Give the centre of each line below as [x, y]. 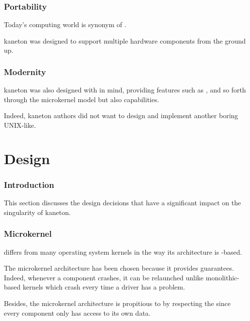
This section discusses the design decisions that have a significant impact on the [123, 203]
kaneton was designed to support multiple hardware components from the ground [125, 40]
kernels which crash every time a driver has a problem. [104, 287]
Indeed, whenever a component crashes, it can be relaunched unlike [104, 277]
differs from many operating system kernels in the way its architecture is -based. [123, 252]
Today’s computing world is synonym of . [65, 24]
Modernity [25, 71]
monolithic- [222, 277]
